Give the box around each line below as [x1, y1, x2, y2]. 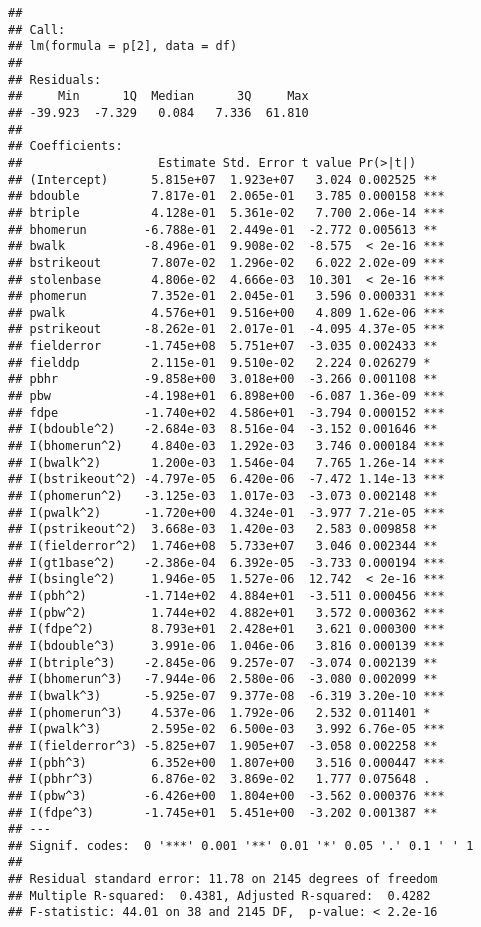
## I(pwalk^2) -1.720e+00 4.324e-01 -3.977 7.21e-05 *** [8, 505, 445, 520]
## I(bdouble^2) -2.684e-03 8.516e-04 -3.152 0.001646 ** [8, 422, 438, 437]
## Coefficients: [8, 139, 123, 154]
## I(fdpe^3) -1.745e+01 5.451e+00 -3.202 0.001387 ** [8, 805, 438, 820]
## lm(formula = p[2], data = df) [8, 39, 238, 54]
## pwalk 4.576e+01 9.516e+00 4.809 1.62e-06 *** [8, 305, 445, 320]
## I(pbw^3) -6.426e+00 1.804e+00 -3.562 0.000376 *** [8, 788, 445, 803]
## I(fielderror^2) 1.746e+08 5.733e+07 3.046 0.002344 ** [8, 539, 438, 553]
